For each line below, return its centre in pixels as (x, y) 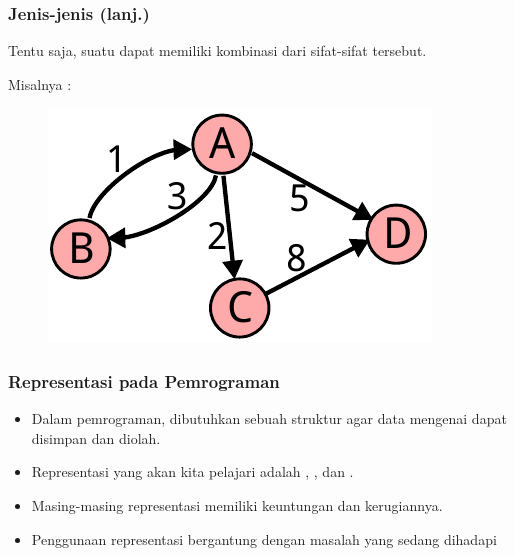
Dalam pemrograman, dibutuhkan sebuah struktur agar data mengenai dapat (269, 418)
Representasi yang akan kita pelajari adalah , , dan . (192, 471)
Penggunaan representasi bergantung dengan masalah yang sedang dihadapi (264, 538)
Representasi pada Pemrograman (144, 380)
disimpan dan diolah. (96, 437)
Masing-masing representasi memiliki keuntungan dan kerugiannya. (237, 505)
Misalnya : (40, 83)
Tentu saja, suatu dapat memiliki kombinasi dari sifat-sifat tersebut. (217, 50)
